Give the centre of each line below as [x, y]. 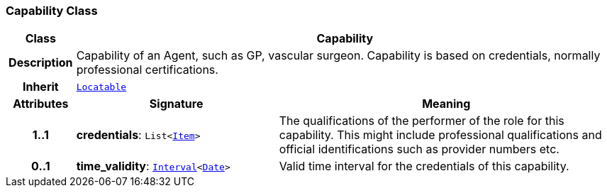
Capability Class [52, 11]
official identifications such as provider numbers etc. [419, 149]
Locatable [101, 87]
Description [41, 63]
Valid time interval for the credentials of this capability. [424, 166]
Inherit [40, 87]
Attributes [41, 104]
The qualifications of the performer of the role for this [422, 121]
